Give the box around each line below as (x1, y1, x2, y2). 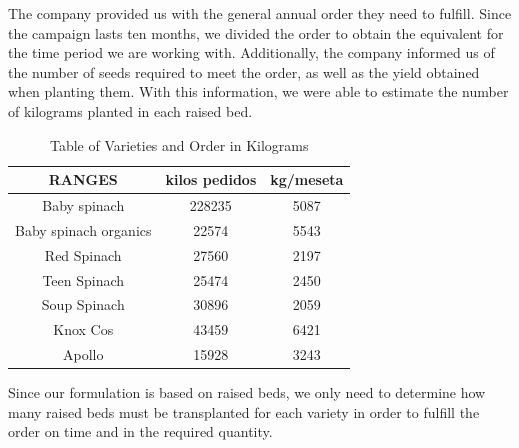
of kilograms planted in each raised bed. (8, 100, 253, 121)
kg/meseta (270, 169, 344, 190)
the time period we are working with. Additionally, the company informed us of (8, 42, 495, 63)
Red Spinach (44, 244, 122, 265)
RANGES (48, 169, 118, 190)
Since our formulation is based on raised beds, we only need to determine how (8, 382, 486, 403)
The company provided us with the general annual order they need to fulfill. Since (8, 3, 512, 23)
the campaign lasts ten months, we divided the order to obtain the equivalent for (8, 22, 504, 43)
